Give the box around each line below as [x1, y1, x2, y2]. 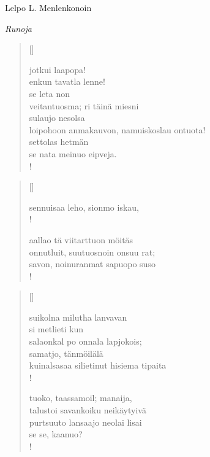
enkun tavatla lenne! [29, 75, 105, 88]
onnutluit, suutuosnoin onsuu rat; [29, 245, 156, 258]
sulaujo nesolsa [29, 111, 85, 124]
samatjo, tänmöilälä [29, 346, 103, 359]
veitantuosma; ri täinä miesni [29, 99, 139, 112]
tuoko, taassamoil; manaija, [29, 391, 132, 404]
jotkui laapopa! [29, 63, 86, 76]
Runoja [5, 21, 32, 34]
